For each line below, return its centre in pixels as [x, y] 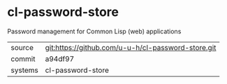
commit [23, 58]
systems [24, 70]
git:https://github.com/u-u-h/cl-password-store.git [131, 47]
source [22, 47]
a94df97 [60, 58]
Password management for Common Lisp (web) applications [94, 31]
